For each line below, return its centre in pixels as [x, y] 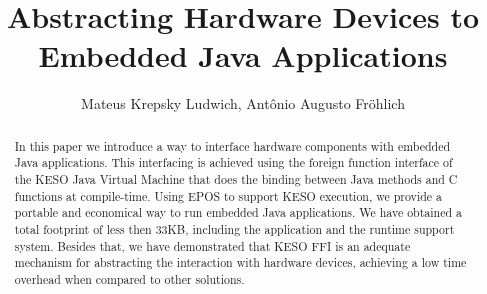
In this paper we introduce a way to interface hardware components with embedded [232, 145]
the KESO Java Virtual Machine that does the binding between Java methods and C [236, 179]
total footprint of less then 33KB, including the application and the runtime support [234, 228]
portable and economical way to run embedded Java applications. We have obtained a [238, 212]
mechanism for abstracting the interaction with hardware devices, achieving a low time [240, 262]
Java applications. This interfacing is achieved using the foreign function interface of [233, 162]
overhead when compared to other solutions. [129, 278]
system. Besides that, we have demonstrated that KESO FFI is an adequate [212, 245]
